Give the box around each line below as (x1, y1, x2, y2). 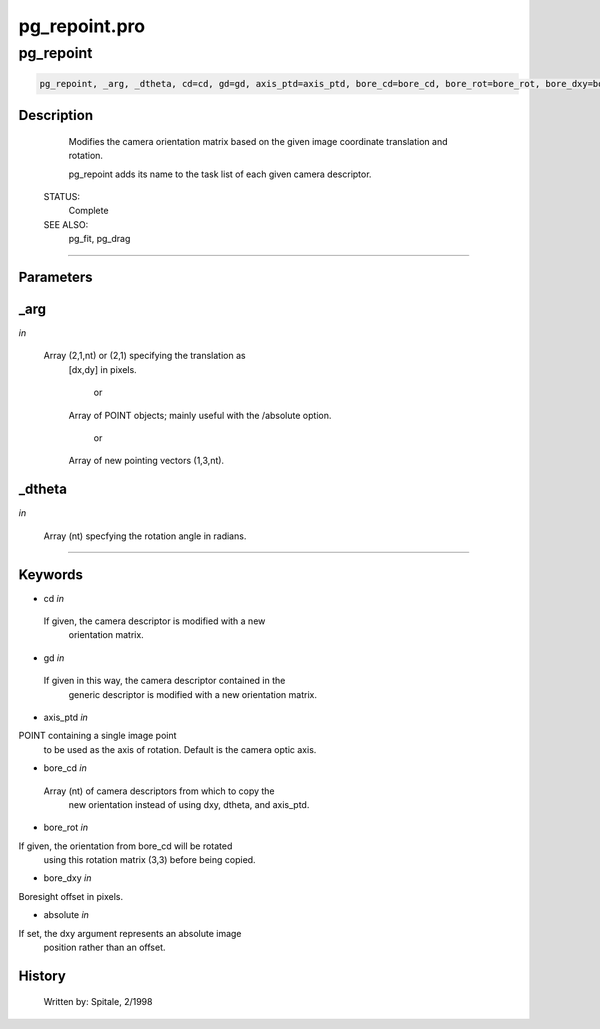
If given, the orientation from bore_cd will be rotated (18, 840, 233, 852)
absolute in (43, 909, 90, 921)
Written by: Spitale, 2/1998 (43, 996, 153, 1008)
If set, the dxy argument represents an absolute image (18, 927, 242, 939)
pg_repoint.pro (18, 15, 146, 37)
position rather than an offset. (43, 941, 166, 954)
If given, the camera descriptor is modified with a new (43, 615, 266, 627)
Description (18, 107, 94, 124)
